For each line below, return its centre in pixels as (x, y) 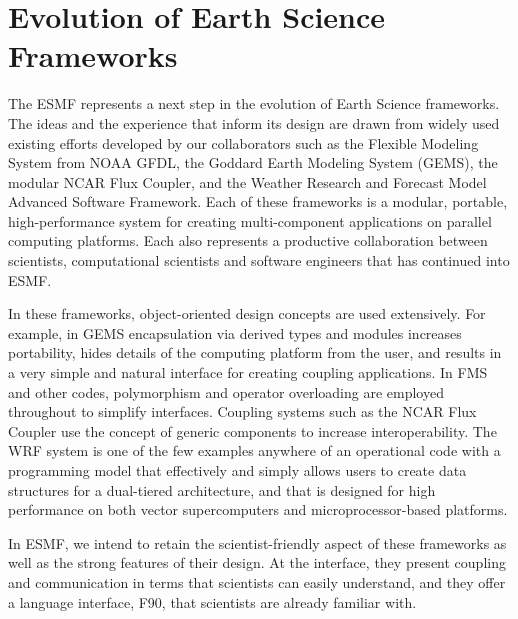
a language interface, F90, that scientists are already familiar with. (212, 601)
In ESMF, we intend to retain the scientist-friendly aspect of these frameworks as (257, 542)
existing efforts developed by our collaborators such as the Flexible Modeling (243, 142)
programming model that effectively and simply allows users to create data (237, 470)
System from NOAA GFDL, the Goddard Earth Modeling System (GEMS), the (253, 162)
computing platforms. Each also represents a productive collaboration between (248, 240)
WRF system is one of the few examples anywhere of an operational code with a (254, 450)
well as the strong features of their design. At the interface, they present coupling (257, 562)
